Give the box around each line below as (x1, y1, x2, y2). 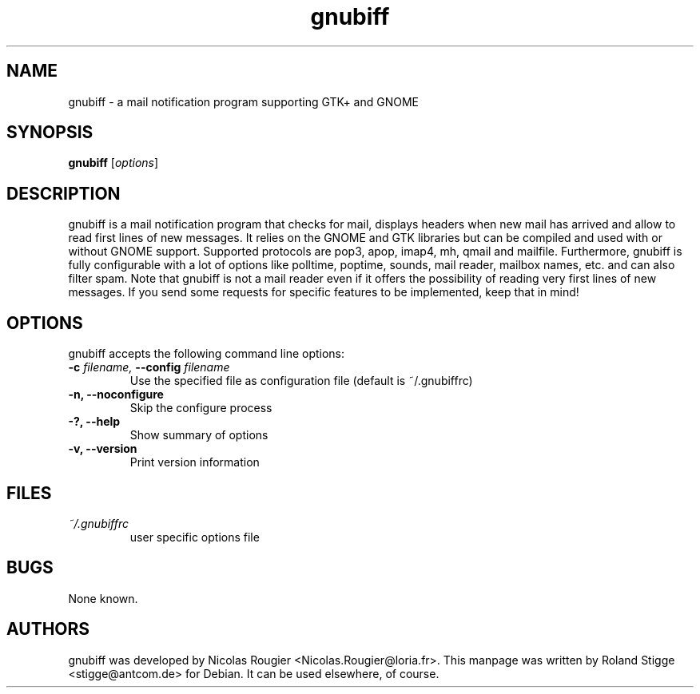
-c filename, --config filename (68, 360, 230, 375)
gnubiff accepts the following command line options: (68, 347, 345, 361)
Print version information (129, 455, 260, 470)
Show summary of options (129, 428, 268, 442)
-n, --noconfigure (68, 387, 164, 402)
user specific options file (129, 529, 260, 544)
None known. (68, 591, 138, 605)
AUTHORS (6, 619, 90, 640)
